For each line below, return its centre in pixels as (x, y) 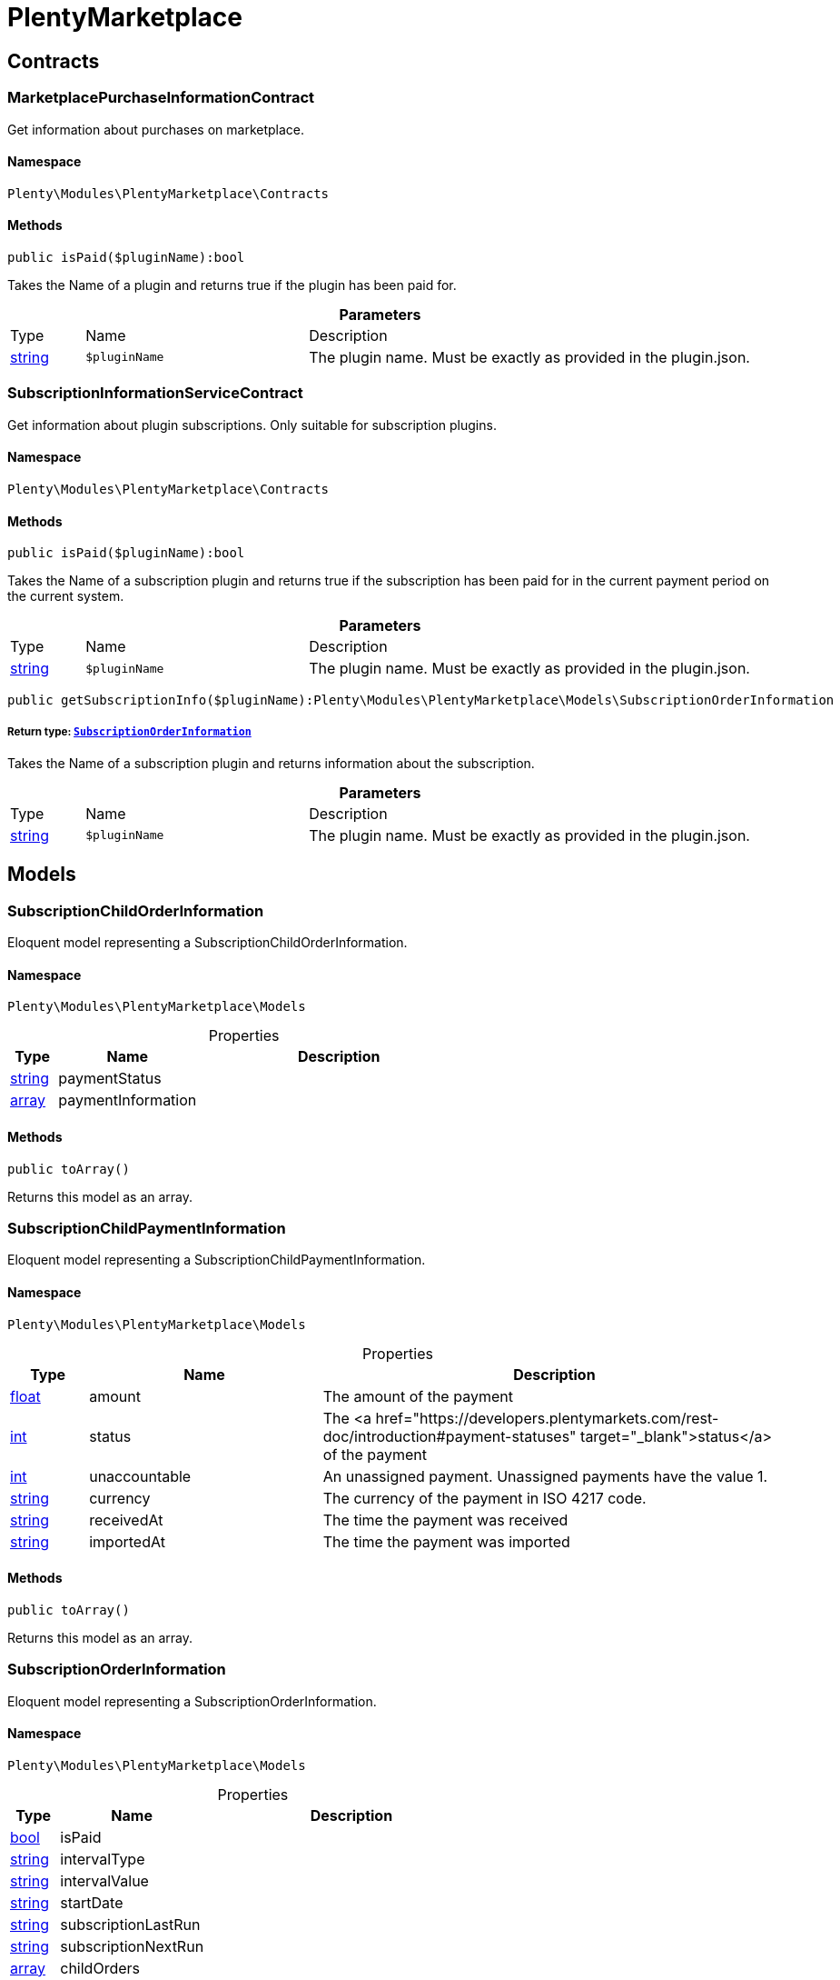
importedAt (127, 1541)
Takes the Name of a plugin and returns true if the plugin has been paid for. (232, 285)
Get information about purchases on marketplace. (156, 129)
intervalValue (104, 1880)
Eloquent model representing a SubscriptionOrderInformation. (192, 1701)
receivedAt (126, 1520)
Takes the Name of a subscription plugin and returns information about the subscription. (271, 763)
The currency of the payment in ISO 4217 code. (484, 1498)
